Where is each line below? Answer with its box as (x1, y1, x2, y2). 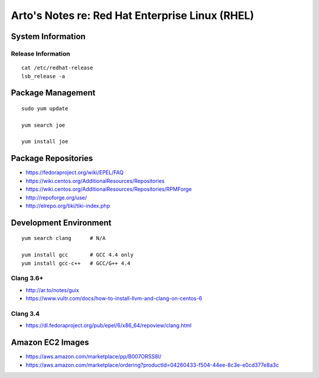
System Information (11, 31, 86, 41)
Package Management (11, 88, 96, 98)
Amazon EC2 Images (11, 338, 89, 348)
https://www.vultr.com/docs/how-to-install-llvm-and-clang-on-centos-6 (25, 295, 203, 302)
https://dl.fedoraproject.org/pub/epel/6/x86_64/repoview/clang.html (25, 322, 192, 329)
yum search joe (21, 121, 66, 129)
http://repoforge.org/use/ (25, 194, 87, 201)
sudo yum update (21, 105, 69, 112)
